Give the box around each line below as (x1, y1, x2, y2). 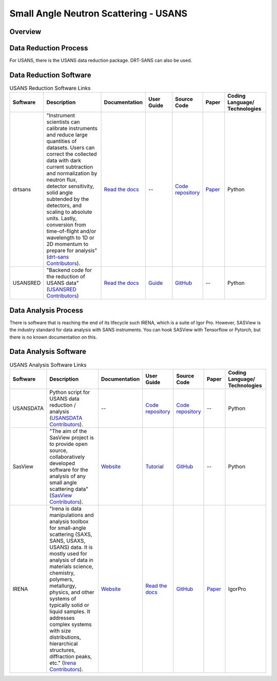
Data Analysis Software (9, 347, 87, 356)
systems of (49, 595, 76, 602)
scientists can (46, 118, 80, 126)
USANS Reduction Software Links (9, 85, 91, 92)
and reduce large (46, 131, 88, 138)
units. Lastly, (46, 215, 77, 222)
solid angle (46, 189, 73, 196)
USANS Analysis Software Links (9, 361, 87, 368)
